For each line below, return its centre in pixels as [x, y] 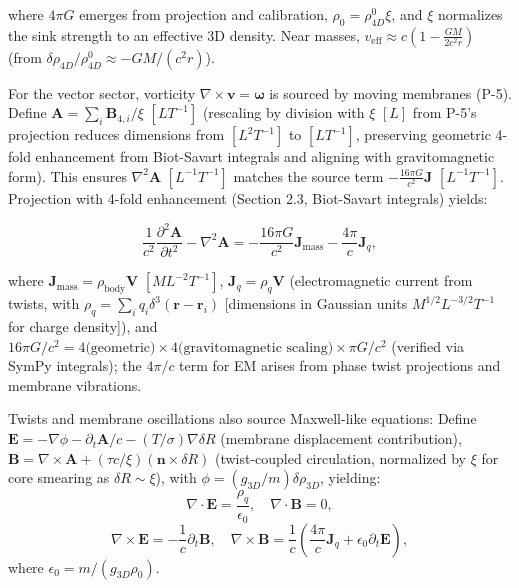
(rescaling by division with [283, 112]
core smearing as [59, 477]
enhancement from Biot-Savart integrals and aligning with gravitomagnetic [265, 156]
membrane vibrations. [75, 384]
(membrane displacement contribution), [341, 438]
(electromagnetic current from [381, 280]
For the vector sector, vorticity [102, 92]
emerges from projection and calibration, [203, 14]
